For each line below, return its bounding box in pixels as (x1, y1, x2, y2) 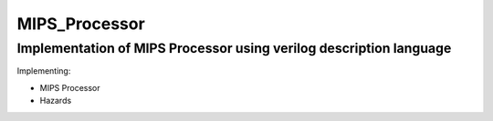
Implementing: (16, 66, 71, 76)
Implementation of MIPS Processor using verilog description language (16, 40, 452, 56)
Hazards (39, 96, 72, 106)
